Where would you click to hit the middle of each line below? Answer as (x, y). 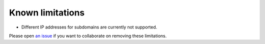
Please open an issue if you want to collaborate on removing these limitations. (88, 36)
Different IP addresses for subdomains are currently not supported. (89, 27)
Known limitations (47, 13)
